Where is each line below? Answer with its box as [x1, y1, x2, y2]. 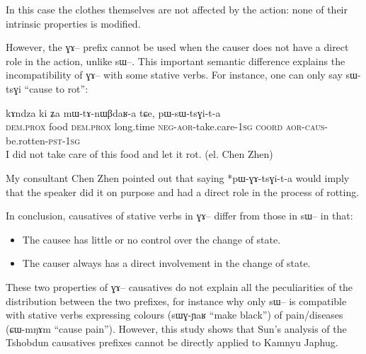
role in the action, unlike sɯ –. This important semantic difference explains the [6, 53, 345, 68]
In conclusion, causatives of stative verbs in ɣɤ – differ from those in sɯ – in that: [6, 208, 353, 223]
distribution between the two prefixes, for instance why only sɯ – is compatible [6, 293, 347, 308]
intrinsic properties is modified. [6, 16, 141, 30]
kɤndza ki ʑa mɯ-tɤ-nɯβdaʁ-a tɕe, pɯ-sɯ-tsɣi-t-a [6, 105, 221, 120]
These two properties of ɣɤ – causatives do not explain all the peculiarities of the [6, 279, 353, 294]
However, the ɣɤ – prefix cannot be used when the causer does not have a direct [6, 40, 349, 55]
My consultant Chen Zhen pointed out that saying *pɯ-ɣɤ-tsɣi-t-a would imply [6, 170, 350, 185]
